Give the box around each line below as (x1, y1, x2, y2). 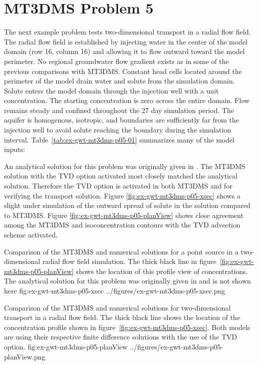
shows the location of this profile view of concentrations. (76, 265, 248, 276)
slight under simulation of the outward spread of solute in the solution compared (4, 200, 251, 210)
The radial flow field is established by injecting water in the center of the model (4, 36, 248, 46)
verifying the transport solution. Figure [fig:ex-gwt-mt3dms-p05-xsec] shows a (4, 190, 241, 200)
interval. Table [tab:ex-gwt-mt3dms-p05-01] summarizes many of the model (4, 134, 235, 144)
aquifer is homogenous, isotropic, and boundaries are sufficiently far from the (4, 114, 239, 125)
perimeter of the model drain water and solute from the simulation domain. (4, 75, 235, 86)
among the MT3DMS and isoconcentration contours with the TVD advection (4, 219, 241, 230)
